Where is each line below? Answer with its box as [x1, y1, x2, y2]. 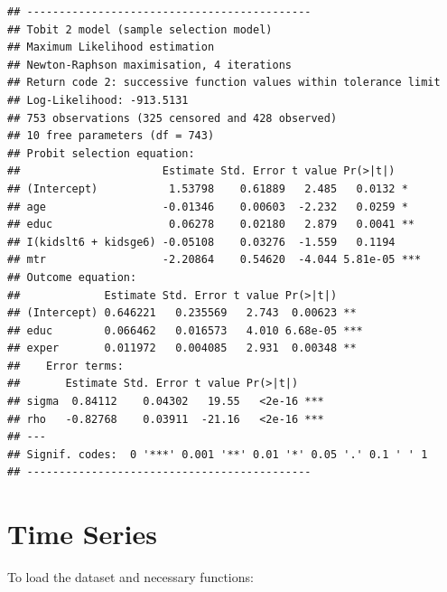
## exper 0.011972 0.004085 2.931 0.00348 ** [7, 342, 357, 355]
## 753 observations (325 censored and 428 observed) [7, 111, 338, 125]
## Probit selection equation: [7, 146, 195, 160]
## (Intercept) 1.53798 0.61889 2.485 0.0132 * [7, 182, 408, 195]
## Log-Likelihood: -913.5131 [7, 93, 189, 107]
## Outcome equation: [7, 270, 137, 284]
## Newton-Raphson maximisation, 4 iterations [7, 58, 292, 71]
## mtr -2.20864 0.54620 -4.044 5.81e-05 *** [7, 253, 422, 267]
